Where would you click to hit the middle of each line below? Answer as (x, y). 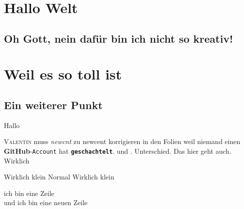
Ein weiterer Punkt (53, 104)
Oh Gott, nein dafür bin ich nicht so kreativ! (119, 38)
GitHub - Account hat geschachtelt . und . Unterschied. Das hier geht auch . (118, 151)
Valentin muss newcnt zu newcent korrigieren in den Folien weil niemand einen (122, 141)
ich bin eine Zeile (29, 193)
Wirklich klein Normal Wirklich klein (59, 177)
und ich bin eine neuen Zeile (46, 202)
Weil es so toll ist (63, 74)
